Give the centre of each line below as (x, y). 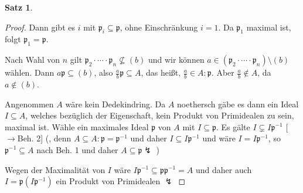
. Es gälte (233, 126)
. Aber (223, 72)
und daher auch (224, 169)
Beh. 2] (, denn (44, 138)
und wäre (219, 138)
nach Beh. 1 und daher (77, 149)
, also (103, 72)
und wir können (176, 60)
